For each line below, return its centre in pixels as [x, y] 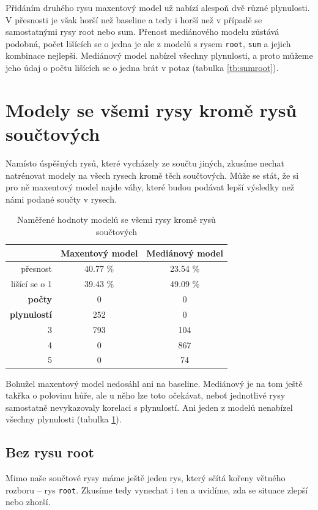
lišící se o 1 [31, 284]
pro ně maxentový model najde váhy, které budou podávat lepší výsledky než [150, 187]
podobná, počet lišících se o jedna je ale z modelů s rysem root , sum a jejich [148, 43]
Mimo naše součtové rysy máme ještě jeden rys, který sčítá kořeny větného [146, 478]
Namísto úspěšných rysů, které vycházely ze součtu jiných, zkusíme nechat [145, 163]
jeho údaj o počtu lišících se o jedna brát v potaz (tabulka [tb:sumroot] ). [142, 68]
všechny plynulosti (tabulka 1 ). [64, 419]
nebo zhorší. [28, 502]
